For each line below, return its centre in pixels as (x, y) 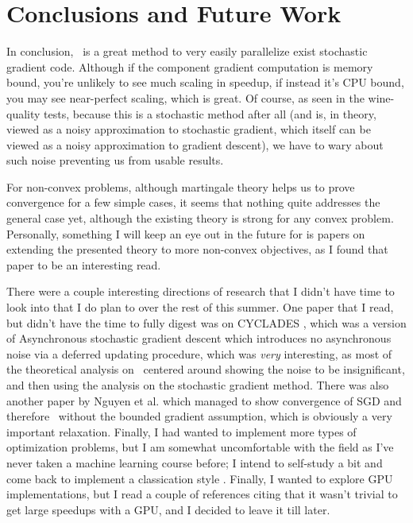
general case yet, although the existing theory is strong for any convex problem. (200, 218)
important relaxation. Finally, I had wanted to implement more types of (181, 431)
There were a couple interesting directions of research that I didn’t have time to (201, 291)
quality (23, 113)
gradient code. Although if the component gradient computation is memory (190, 66)
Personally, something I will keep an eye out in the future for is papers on (186, 233)
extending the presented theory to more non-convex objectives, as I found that (197, 249)
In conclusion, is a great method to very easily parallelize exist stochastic (187, 51)
